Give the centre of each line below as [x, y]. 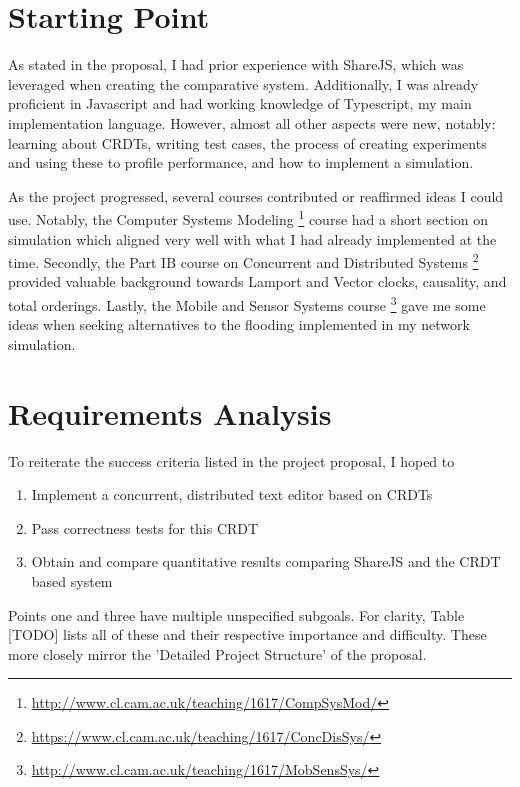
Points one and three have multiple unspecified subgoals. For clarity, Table [236, 614]
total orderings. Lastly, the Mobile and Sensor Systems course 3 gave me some [247, 303]
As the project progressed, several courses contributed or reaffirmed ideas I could [256, 195]
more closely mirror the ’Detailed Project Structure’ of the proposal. [217, 653]
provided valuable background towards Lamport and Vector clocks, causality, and [257, 281]
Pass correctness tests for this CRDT [145, 527]
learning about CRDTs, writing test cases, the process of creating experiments [247, 142]
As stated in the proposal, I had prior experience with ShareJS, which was [236, 64]
